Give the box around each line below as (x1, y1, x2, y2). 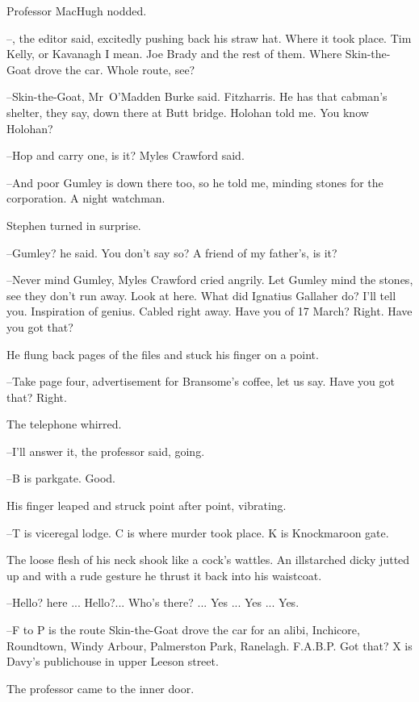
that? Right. (6, 388, 67, 405)
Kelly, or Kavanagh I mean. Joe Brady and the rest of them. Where (6, 45, 342, 62)
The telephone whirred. (6, 416, 122, 432)
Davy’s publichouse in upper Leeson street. (6, 653, 219, 670)
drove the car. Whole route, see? (35, 61, 195, 77)
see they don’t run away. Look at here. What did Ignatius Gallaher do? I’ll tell (6, 286, 396, 303)
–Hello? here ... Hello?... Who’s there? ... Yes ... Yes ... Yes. (6, 594, 300, 611)
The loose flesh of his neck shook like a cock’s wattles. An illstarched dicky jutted (6, 551, 410, 568)
